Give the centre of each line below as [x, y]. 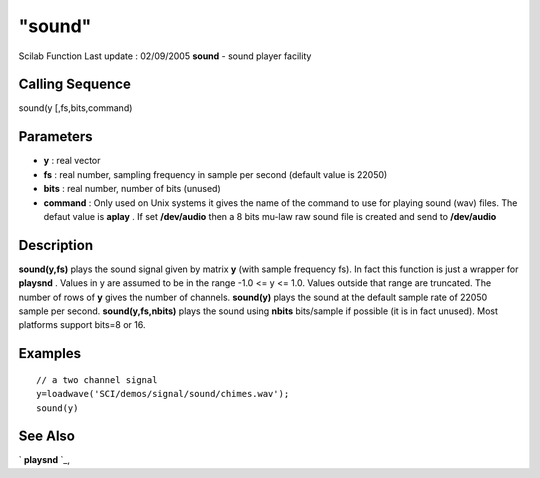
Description [56, 245]
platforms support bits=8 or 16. [82, 325]
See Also [46, 436]
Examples [50, 353]
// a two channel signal [97, 379]
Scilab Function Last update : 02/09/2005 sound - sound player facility [165, 56]
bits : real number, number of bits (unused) [132, 189]
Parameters [55, 136]
